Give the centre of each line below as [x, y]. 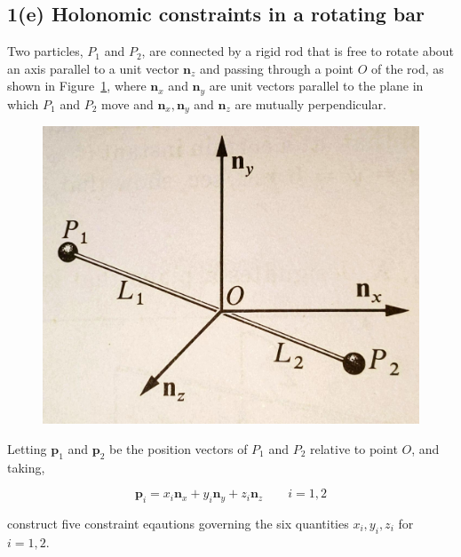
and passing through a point [277, 68]
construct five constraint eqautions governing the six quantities [178, 523]
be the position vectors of [179, 448]
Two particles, [45, 51]
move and [127, 103]
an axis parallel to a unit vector [93, 68]
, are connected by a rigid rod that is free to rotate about [298, 51]
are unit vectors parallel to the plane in [316, 86]
